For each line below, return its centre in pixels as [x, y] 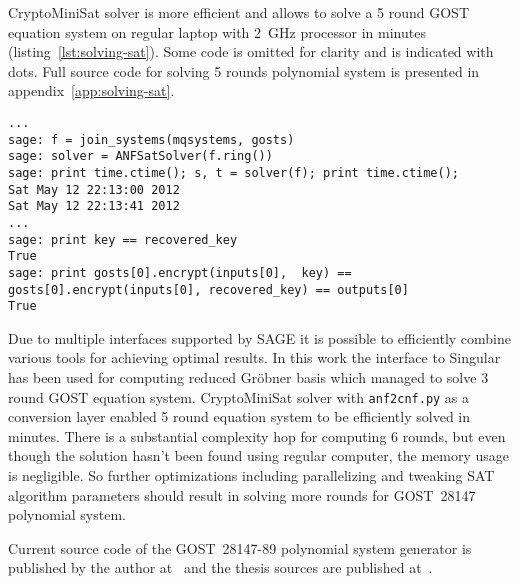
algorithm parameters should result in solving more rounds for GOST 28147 [242, 494]
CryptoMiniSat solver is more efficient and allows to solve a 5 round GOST [238, 12]
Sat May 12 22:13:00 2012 [94, 189]
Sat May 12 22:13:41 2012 [94, 206]
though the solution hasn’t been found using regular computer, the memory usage [259, 455]
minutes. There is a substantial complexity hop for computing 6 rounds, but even [257, 435]
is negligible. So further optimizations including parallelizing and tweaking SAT [251, 475]
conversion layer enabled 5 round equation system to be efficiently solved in [239, 416]
